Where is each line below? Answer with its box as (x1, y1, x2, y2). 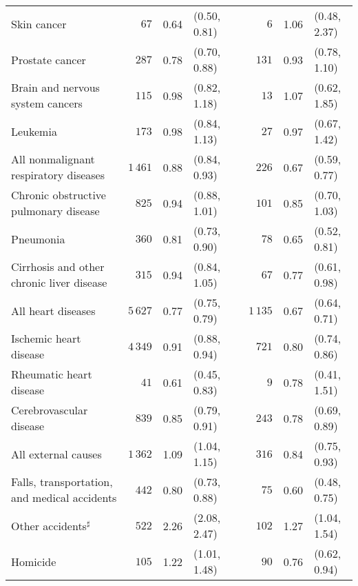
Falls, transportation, (11, 474, 113, 489)
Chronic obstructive (11, 187, 106, 203)
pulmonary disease (11, 203, 100, 219)
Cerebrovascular (11, 402, 88, 418)
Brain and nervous (11, 79, 100, 95)
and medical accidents (11, 489, 117, 505)
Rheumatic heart (11, 366, 92, 382)
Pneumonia (11, 230, 65, 247)
